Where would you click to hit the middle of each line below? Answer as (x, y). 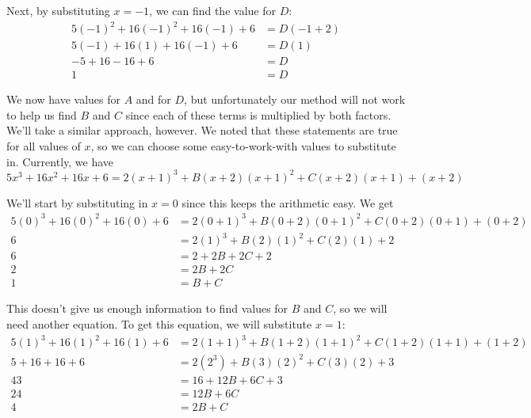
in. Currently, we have (60, 161)
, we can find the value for (212, 10)
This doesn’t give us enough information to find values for (147, 308)
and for (153, 99)
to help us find (42, 114)
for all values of (44, 146)
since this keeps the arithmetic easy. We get (288, 202)
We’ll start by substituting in (77, 202)
